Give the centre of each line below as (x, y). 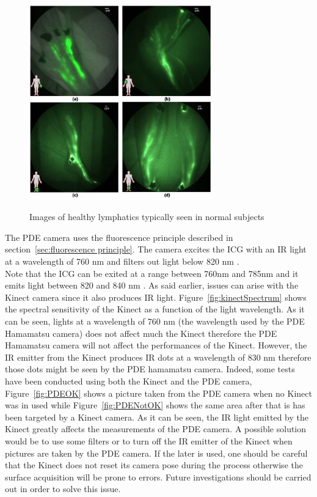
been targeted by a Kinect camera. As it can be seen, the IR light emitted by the (157, 417)
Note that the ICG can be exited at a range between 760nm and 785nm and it (152, 273)
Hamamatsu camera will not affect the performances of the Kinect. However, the (156, 345)
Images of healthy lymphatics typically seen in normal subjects (147, 217)
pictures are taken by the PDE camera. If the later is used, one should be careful (156, 453)
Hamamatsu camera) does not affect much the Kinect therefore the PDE (141, 333)
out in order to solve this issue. (63, 489)
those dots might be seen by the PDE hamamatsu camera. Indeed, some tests (150, 369)
